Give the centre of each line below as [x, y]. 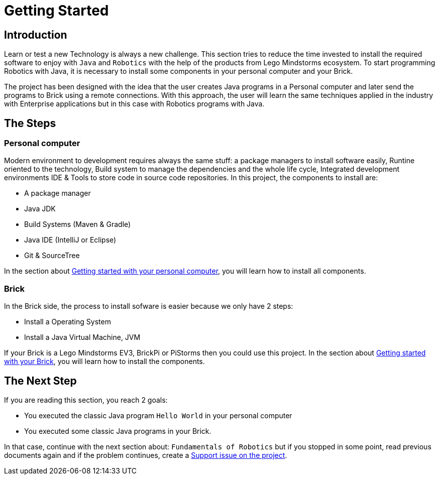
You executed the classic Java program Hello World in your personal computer [158, 415]
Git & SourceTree [52, 256]
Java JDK [40, 209]
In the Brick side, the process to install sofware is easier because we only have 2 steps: [149, 306]
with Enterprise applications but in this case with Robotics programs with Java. [134, 104]
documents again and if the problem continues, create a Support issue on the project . [146, 455]
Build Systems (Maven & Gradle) [78, 224]
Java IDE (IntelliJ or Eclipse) [70, 240]
